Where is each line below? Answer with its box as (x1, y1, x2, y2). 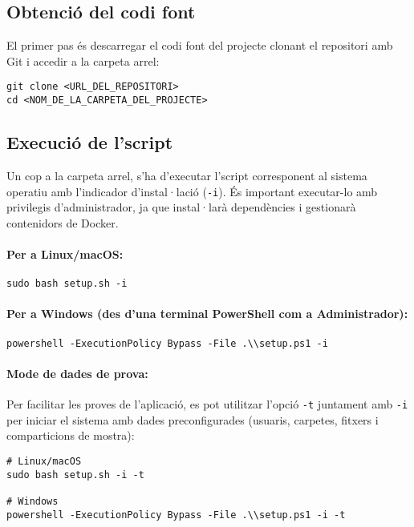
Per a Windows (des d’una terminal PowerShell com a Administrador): (6, 305, 408, 322)
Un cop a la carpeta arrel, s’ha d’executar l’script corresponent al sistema (6, 167, 367, 183)
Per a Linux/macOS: (6, 245, 124, 262)
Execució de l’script (6, 130, 173, 155)
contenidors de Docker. (6, 214, 119, 231)
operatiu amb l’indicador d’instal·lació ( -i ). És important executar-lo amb (6, 183, 378, 199)
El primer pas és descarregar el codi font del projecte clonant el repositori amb (6, 37, 393, 54)
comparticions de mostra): (6, 427, 135, 444)
